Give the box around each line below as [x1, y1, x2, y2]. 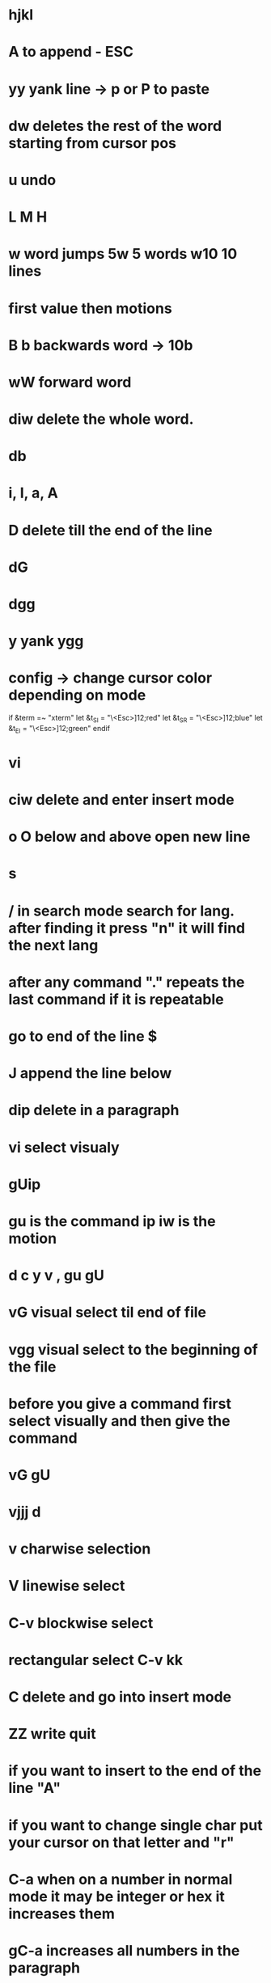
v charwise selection [8, 1540, 151, 1558]
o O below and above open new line [8, 827, 251, 846]
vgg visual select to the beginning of [8, 1340, 259, 1359]
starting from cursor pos [8, 133, 176, 152]
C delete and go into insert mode [8, 1688, 232, 1706]
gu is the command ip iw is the [8, 1211, 216, 1230]
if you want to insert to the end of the [8, 1761, 261, 1780]
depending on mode [8, 686, 146, 704]
